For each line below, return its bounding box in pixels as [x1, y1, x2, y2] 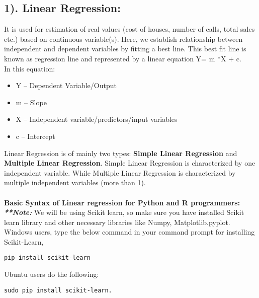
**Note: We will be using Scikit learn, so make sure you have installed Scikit [4, 207, 244, 217]
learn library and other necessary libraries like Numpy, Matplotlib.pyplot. [4, 216, 230, 227]
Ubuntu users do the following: [4, 269, 99, 279]
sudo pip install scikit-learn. [4, 286, 112, 294]
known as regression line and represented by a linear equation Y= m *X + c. [4, 53, 241, 63]
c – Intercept [16, 130, 55, 141]
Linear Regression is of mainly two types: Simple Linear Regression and [4, 147, 237, 158]
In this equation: [4, 63, 55, 73]
